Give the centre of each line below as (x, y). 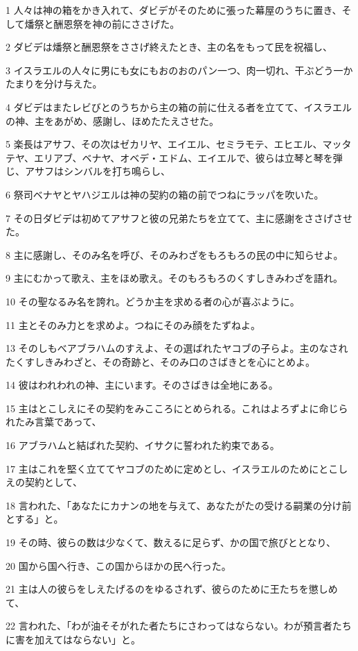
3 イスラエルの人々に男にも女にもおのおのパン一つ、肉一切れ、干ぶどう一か (179, 70)
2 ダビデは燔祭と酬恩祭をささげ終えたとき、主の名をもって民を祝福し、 (169, 47)
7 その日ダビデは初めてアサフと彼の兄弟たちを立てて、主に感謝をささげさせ (179, 218)
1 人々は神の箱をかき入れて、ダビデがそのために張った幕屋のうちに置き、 (174, 10)
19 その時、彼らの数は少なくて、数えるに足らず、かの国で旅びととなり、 (171, 542)
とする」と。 (35, 519)
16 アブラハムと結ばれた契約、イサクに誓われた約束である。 (143, 445)
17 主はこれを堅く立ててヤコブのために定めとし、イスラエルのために (162, 468)
